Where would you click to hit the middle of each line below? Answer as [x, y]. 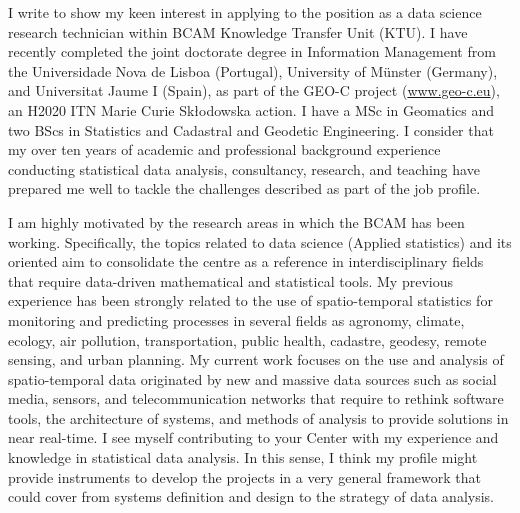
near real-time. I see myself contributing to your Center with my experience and [253, 437]
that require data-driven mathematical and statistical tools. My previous [230, 280]
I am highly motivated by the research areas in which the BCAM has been [236, 221]
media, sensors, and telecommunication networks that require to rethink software [256, 398]
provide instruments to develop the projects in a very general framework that [245, 476]
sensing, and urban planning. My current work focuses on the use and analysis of [256, 359]
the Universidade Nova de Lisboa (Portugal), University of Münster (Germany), [253, 70]
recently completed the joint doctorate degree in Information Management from [252, 51]
